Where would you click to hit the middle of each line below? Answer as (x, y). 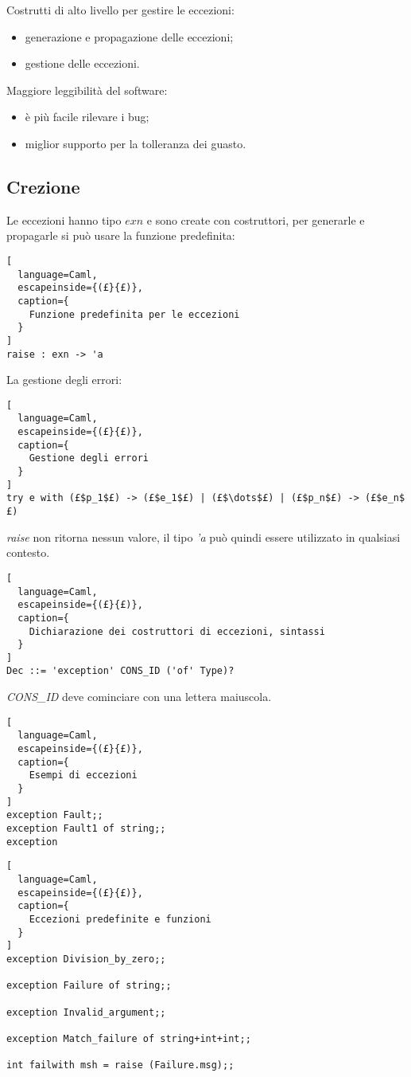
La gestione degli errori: (64, 380)
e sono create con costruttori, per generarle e (256, 219)
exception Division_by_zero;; (86, 959)
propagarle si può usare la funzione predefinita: (121, 235)
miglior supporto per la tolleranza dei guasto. (136, 143)
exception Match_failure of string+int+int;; (129, 1038)
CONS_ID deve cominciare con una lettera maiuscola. (139, 697)
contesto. (28, 552)
